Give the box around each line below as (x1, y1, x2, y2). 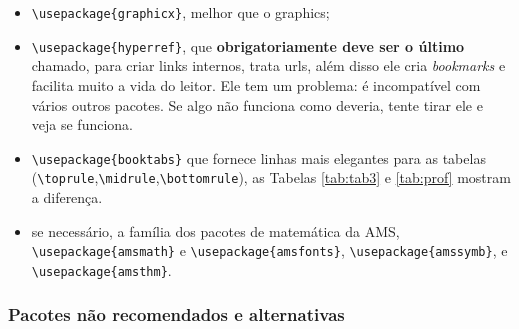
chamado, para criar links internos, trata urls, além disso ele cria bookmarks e (31, 55, 506, 76)
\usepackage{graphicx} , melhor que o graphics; (31, 2, 330, 22)
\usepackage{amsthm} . (31, 259, 172, 280)
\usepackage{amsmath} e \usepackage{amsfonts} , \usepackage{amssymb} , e (31, 240, 508, 261)
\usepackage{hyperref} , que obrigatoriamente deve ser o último (31, 35, 465, 56)
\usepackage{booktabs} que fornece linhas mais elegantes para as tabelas (31, 147, 486, 168)
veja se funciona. (31, 114, 133, 135)
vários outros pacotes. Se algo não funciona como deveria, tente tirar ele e (31, 94, 483, 115)
